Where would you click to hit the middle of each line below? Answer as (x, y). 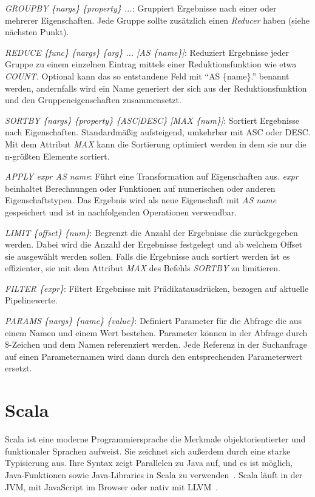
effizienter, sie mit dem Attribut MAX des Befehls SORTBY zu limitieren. (143, 268)
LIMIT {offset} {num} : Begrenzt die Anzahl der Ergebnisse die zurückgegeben (151, 232)
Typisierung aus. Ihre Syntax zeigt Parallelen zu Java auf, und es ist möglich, (149, 463)
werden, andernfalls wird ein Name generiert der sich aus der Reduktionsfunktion (156, 88)
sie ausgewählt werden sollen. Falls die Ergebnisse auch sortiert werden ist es (147, 256)
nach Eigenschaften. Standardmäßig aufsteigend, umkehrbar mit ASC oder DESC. (158, 132)
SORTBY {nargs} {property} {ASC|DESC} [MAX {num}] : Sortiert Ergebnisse (152, 120)
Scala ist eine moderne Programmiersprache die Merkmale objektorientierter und (155, 439)
